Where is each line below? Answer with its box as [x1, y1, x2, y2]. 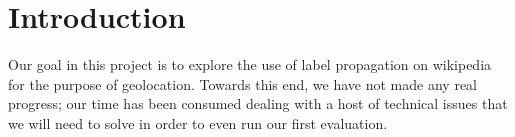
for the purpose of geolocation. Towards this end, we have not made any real [8, 73, 477, 94]
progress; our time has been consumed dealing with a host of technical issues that [8, 93, 508, 114]
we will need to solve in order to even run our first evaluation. [8, 112, 388, 133]
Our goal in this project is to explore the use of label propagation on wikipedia [8, 54, 492, 75]
